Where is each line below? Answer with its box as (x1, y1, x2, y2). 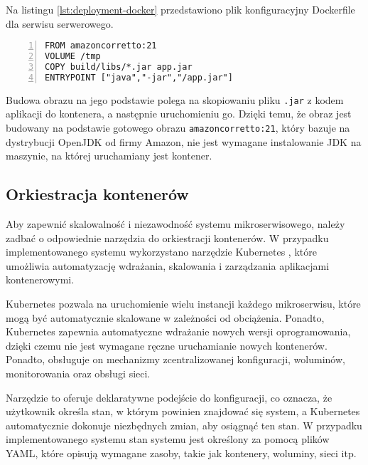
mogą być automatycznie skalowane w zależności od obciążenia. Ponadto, (6, 310, 325, 325)
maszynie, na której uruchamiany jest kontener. (6, 148, 212, 163)
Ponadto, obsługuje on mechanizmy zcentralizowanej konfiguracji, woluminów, (6, 352, 345, 367)
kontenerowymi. (6, 272, 75, 287)
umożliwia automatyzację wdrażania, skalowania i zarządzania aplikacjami (6, 258, 330, 273)
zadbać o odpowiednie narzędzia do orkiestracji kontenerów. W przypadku (6, 230, 329, 245)
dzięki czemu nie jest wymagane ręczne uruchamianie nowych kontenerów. (6, 338, 328, 352)
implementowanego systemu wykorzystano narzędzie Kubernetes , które (6, 244, 317, 259)
